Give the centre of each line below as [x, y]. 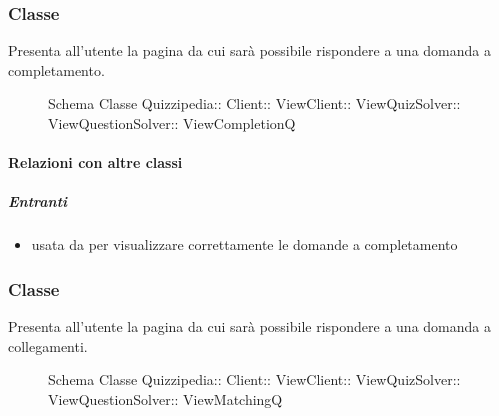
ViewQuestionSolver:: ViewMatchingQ [165, 398]
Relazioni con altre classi [95, 162]
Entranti [38, 201]
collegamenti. [48, 345]
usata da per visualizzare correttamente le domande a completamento [244, 244]
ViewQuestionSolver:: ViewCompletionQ [172, 123]
